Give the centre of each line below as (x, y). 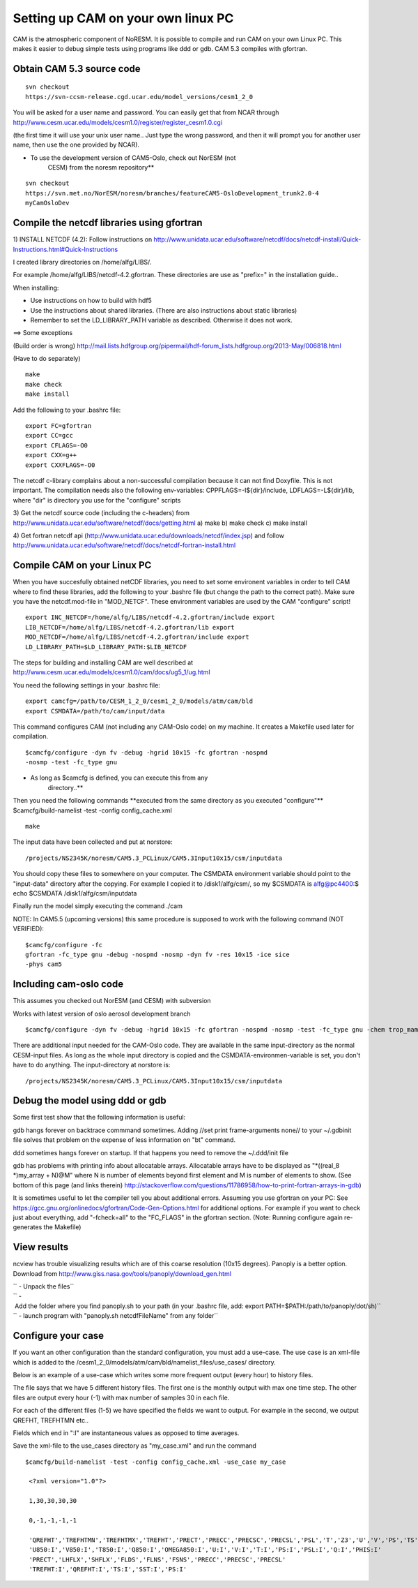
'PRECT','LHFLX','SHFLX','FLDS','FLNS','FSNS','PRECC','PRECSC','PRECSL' (157, 1559)
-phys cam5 (44, 964)
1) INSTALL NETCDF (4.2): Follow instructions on (83, 239)
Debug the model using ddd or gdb (90, 1100)
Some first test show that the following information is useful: (99, 1118)
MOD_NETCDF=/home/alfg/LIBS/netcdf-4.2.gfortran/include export (138, 637)
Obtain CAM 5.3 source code (77, 69)
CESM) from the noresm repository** (101, 168)
